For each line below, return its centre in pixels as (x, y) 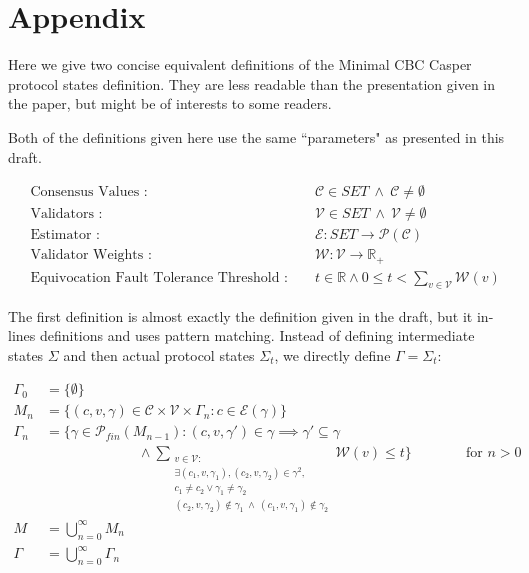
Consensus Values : (89, 192)
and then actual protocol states (159, 354)
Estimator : (65, 235)
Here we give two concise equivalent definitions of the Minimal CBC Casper (240, 64)
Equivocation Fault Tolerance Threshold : (159, 277)
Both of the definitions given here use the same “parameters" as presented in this (256, 136)
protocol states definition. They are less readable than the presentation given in (252, 83)
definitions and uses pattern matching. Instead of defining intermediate (257, 335)
